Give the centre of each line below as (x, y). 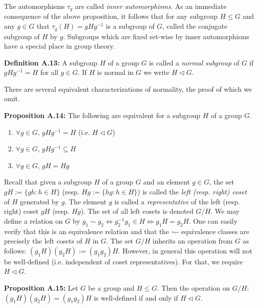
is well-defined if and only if (136, 297)
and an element (166, 182)
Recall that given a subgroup (48, 182)
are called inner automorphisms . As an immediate (151, 6)
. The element (86, 201)
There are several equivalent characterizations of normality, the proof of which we (128, 89)
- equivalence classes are (213, 231)
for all (49, 72)
